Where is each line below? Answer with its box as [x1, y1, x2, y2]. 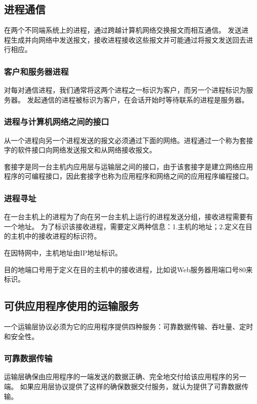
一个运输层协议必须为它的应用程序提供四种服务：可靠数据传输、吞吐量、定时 [4, 321, 253, 331]
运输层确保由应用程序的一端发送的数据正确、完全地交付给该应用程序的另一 [4, 371, 246, 382]
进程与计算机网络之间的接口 [4, 115, 109, 128]
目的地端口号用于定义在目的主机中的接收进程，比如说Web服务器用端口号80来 [4, 264, 253, 274]
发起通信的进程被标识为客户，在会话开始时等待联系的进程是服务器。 [27, 94, 249, 104]
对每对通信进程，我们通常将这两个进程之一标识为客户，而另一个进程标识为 [4, 85, 246, 95]
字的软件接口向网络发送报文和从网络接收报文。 [4, 145, 156, 155]
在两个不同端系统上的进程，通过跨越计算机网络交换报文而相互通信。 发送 [4, 25, 242, 35]
